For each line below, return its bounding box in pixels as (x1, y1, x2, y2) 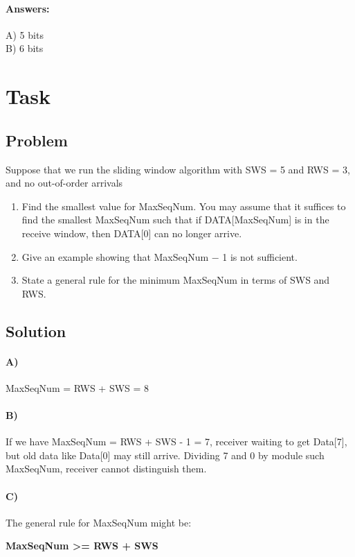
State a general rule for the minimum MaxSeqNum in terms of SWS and (21, 273, 330, 287)
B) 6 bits (6, 41, 44, 55)
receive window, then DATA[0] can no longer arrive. (21, 225, 242, 240)
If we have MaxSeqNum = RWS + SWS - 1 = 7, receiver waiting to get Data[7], (6, 434, 347, 449)
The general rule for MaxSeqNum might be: (6, 515, 192, 529)
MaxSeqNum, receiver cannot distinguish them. (6, 461, 207, 476)
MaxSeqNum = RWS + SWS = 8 (6, 380, 149, 395)
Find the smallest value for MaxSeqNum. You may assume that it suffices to (21, 198, 346, 213)
